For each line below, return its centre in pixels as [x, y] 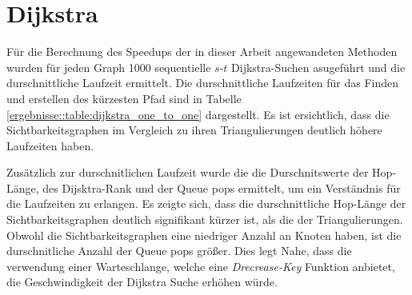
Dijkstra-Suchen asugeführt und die [318, 67]
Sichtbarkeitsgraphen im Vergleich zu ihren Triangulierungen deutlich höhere [194, 130]
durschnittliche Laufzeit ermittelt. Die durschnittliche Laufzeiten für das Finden [203, 83]
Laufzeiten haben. [50, 145]
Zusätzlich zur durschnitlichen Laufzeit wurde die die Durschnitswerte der [188, 172]
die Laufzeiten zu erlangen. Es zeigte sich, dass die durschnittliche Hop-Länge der [206, 203]
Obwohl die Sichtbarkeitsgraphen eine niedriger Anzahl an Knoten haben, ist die [204, 235]
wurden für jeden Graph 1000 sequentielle [109, 67]
